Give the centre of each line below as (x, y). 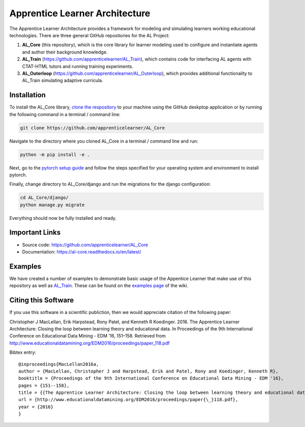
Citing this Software (41, 300)
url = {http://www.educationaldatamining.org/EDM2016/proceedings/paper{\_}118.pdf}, (128, 400)
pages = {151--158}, (44, 385)
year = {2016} (36, 407)
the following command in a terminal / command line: (65, 114)
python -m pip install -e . (55, 154)
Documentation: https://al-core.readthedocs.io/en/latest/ (82, 251)
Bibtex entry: (23, 352)
